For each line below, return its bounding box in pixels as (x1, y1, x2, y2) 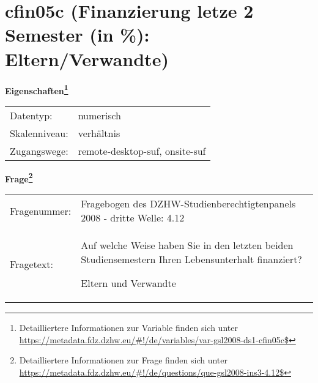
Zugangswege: (10, 143, 68, 158)
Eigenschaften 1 (5, 82, 68, 97)
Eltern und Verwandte (81, 276, 176, 290)
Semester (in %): (5, 22, 150, 47)
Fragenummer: (10, 203, 72, 218)
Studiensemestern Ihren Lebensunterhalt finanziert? (81, 252, 302, 266)
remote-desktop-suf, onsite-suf (78, 143, 206, 158)
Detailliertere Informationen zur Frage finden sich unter (19, 354, 228, 366)
